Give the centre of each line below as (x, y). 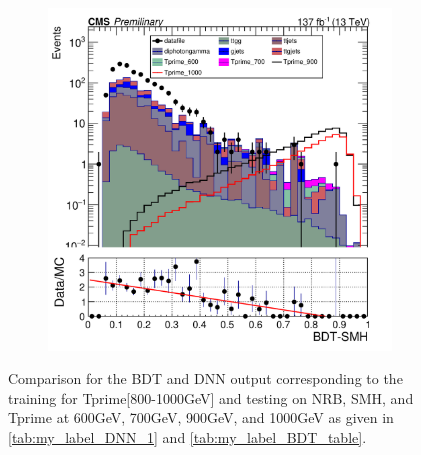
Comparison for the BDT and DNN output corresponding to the (205, 378)
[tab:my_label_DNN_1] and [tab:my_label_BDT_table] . (187, 437)
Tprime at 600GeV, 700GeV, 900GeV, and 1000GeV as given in (201, 417)
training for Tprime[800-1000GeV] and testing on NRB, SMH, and (211, 397)
